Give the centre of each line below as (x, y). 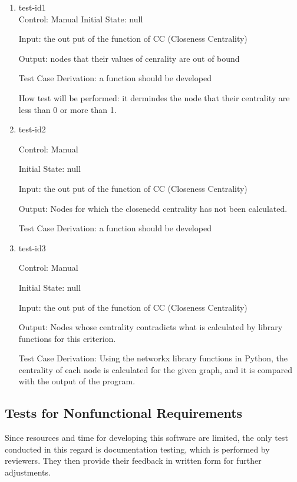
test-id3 (32, 247)
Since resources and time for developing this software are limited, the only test (146, 438)
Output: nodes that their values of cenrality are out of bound (129, 58)
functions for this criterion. (67, 338)
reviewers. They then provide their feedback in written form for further (133, 461)
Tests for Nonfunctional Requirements (124, 413)
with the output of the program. (77, 381)
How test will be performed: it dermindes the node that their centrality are (154, 97)
